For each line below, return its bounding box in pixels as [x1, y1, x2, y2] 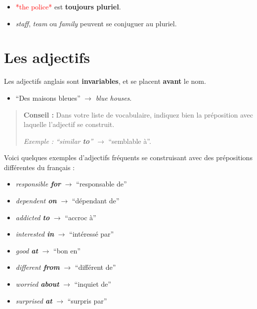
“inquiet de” [74, 279, 111, 289]
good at [15, 245, 38, 255]
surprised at [15, 295, 52, 306]
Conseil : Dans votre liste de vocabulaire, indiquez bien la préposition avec [23, 109, 253, 120]
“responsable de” [76, 179, 127, 189]
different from [15, 262, 60, 272]
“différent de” [75, 262, 116, 272]
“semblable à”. [108, 135, 151, 146]
